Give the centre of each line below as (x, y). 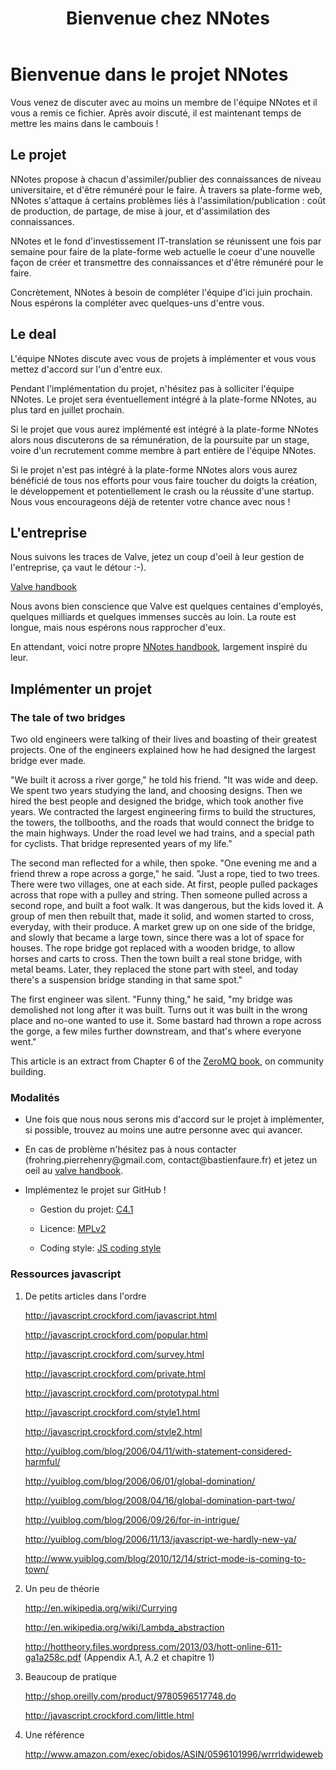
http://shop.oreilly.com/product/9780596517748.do (130, 1696)
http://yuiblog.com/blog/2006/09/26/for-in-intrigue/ (132, 1519)
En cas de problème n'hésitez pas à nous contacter (130, 1149)
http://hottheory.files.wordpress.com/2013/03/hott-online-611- (153, 1646)
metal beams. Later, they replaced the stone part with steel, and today (154, 969)
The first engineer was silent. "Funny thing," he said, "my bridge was (151, 999)
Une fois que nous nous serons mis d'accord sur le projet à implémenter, (174, 1119)
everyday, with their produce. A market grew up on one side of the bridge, (163, 927)
